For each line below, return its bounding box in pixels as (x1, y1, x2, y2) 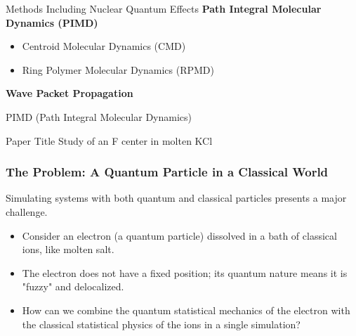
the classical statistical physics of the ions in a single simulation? (22, 316, 301, 331)
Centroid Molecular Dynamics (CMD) (22, 39, 186, 53)
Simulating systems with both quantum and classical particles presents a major (6, 190, 347, 205)
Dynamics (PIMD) (6, 15, 98, 30)
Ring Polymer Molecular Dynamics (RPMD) (22, 62, 214, 77)
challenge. (6, 204, 48, 219)
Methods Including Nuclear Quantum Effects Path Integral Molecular (6, 1, 322, 15)
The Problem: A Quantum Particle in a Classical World (6, 163, 329, 181)
